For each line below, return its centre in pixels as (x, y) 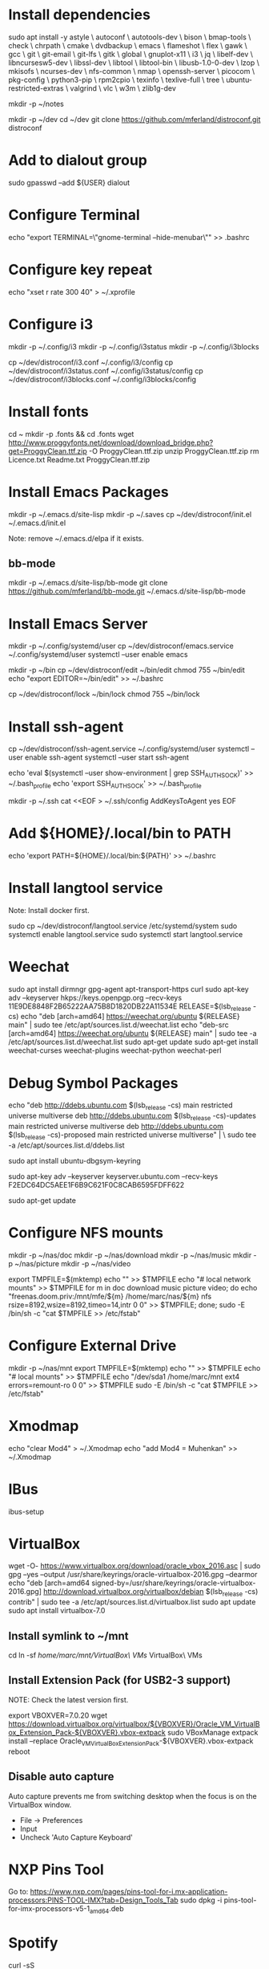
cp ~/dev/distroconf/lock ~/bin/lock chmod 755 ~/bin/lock (104, 694)
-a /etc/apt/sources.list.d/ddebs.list (67, 1145)
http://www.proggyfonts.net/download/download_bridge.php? (111, 442)
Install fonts (49, 412)
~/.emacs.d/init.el (37, 523)
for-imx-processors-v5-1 (49, 1909)
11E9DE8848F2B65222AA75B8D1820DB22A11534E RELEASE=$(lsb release (130, 1007)
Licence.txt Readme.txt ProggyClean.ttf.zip (79, 459)
